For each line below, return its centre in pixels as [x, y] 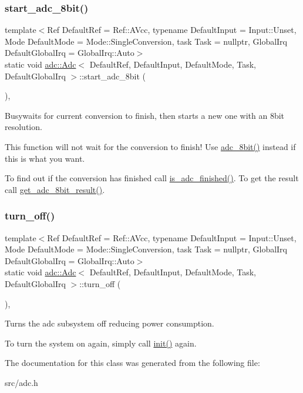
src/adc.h [21, 382]
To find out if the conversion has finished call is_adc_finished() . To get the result [152, 178]
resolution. [23, 127]
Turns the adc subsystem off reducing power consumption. [110, 323]
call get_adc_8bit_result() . [55, 189]
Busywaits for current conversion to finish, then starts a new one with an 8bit [145, 115]
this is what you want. [45, 158]
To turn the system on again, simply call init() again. [101, 343]
